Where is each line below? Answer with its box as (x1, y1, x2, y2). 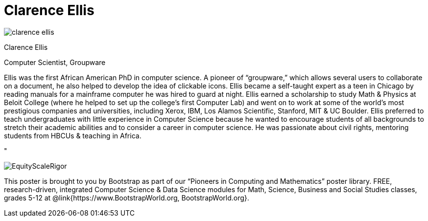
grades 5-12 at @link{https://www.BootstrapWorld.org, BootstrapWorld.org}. (4, 193, 249, 202)
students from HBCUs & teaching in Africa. (4, 131, 142, 140)
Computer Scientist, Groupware (4, 58, 106, 66)
